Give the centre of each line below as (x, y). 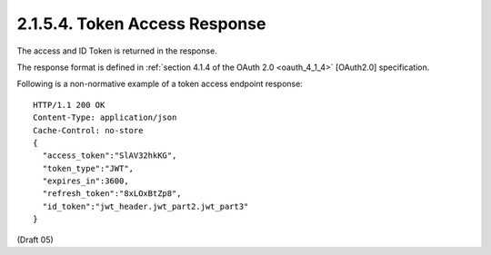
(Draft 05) (35, 240)
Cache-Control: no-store (88, 130)
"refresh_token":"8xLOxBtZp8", (112, 194)
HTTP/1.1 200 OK (69, 105)
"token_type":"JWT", (88, 168)
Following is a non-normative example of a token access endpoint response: (160, 84)
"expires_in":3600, (85, 181)
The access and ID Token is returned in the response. (117, 51)
